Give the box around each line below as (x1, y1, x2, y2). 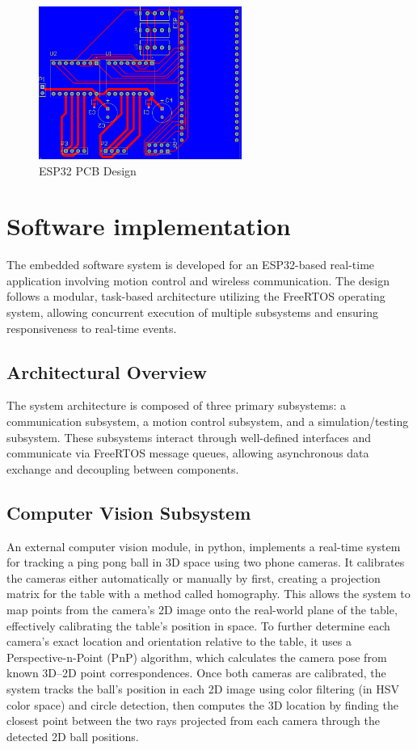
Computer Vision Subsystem (6, 499, 251, 525)
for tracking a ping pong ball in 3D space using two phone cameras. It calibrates (6, 554, 405, 571)
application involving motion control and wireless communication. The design (6, 272, 390, 289)
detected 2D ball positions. (6, 727, 139, 744)
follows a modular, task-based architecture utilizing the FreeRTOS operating (6, 288, 385, 305)
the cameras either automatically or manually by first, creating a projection (6, 569, 381, 586)
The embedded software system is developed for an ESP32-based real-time (6, 256, 375, 273)
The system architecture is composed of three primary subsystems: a (6, 397, 346, 414)
